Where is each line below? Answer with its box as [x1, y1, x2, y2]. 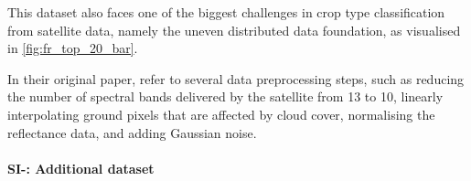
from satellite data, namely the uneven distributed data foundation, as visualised [7, 20, 461, 39]
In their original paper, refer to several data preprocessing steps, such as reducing [7, 69, 465, 88]
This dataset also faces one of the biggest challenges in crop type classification [7, 3, 445, 21]
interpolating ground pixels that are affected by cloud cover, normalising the [7, 104, 435, 123]
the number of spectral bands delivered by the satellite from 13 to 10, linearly [7, 87, 444, 106]
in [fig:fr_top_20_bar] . [7, 38, 138, 58]
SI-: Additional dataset [7, 158, 155, 177]
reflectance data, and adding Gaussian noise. [7, 122, 257, 142]
